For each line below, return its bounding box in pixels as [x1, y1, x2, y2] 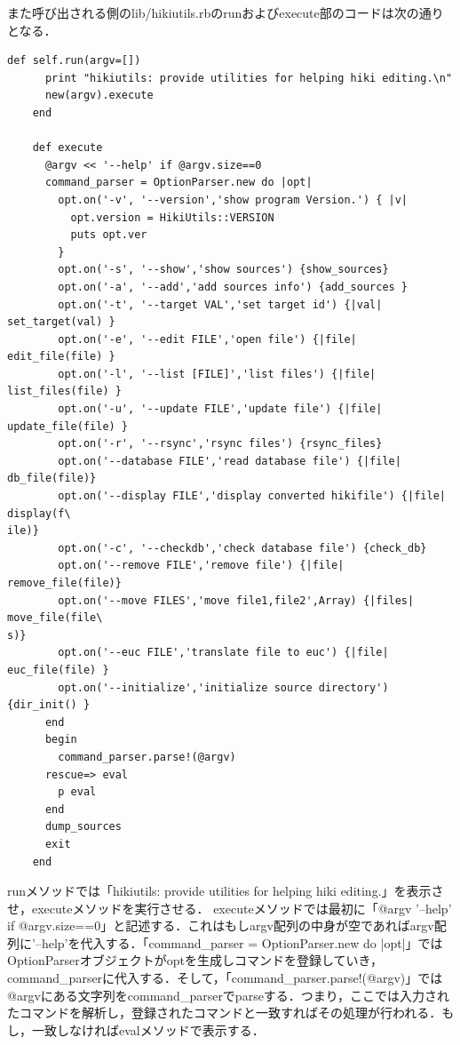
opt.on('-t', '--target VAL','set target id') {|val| [58, 298, 383, 311]
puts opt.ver [70, 228, 147, 242]
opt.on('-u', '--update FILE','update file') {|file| [58, 403, 383, 416]
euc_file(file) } [7, 663, 109, 676]
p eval [58, 786, 97, 799]
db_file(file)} [7, 472, 97, 485]
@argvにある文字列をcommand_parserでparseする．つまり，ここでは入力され [7, 985, 449, 1004]
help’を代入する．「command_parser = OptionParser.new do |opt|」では [41, 933, 443, 952]
